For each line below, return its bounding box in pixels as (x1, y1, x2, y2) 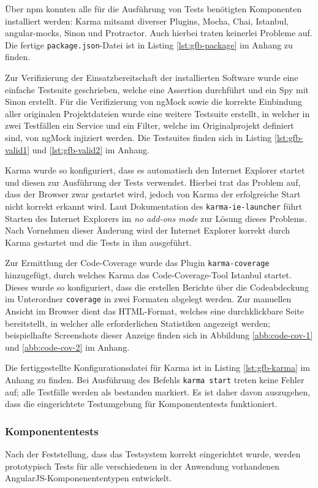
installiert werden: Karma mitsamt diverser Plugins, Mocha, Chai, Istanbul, (5, 14, 289, 27)
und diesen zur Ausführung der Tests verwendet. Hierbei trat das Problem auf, (5, 175, 301, 188)
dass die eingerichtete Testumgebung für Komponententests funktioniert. (5, 397, 278, 410)
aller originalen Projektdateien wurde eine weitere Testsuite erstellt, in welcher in (5, 107, 310, 120)
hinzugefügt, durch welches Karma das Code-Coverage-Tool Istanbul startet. (5, 269, 292, 281)
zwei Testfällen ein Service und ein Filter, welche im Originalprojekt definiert (5, 119, 294, 132)
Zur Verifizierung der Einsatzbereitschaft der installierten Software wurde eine (5, 71, 298, 84)
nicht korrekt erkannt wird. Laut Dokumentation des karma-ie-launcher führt (5, 199, 303, 212)
